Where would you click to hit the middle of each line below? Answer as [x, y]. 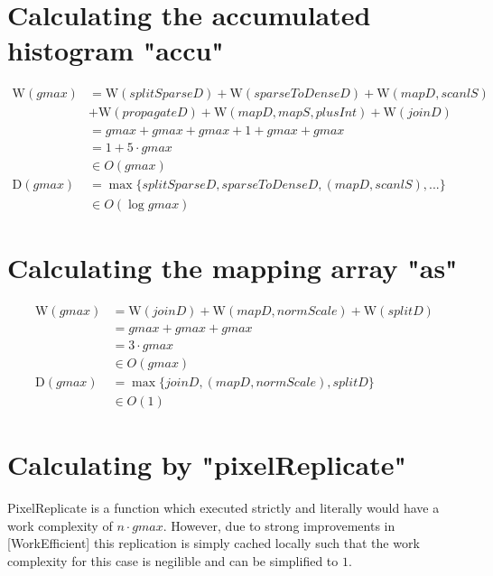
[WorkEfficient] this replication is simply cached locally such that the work [214, 543]
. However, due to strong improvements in [279, 525]
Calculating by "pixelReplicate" [207, 465]
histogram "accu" [116, 50]
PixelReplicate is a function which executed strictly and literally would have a [223, 507]
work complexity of [60, 525]
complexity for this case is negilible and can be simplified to [173, 560]
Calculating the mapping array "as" [233, 267]
